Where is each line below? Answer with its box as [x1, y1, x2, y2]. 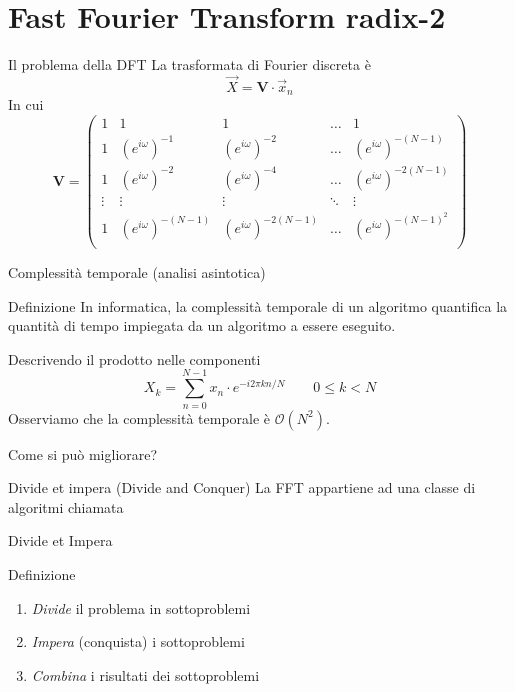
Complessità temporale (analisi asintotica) [8, 262, 266, 283]
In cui [8, 94, 44, 115]
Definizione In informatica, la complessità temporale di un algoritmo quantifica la [8, 295, 508, 316]
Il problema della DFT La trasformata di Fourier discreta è [8, 54, 371, 75]
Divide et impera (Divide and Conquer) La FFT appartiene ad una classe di [8, 477, 476, 498]
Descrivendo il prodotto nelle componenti [8, 348, 261, 369]
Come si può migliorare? [8, 443, 158, 464]
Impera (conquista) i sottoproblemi [31, 631, 245, 652]
